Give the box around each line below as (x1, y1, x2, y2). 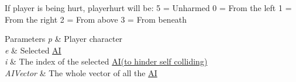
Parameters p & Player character (5, 33, 123, 45)
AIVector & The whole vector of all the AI (5, 66, 157, 79)
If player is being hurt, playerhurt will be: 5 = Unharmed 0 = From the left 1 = (5, 2, 292, 13)
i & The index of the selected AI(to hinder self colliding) (5, 55, 208, 67)
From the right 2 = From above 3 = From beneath (5, 13, 187, 25)
